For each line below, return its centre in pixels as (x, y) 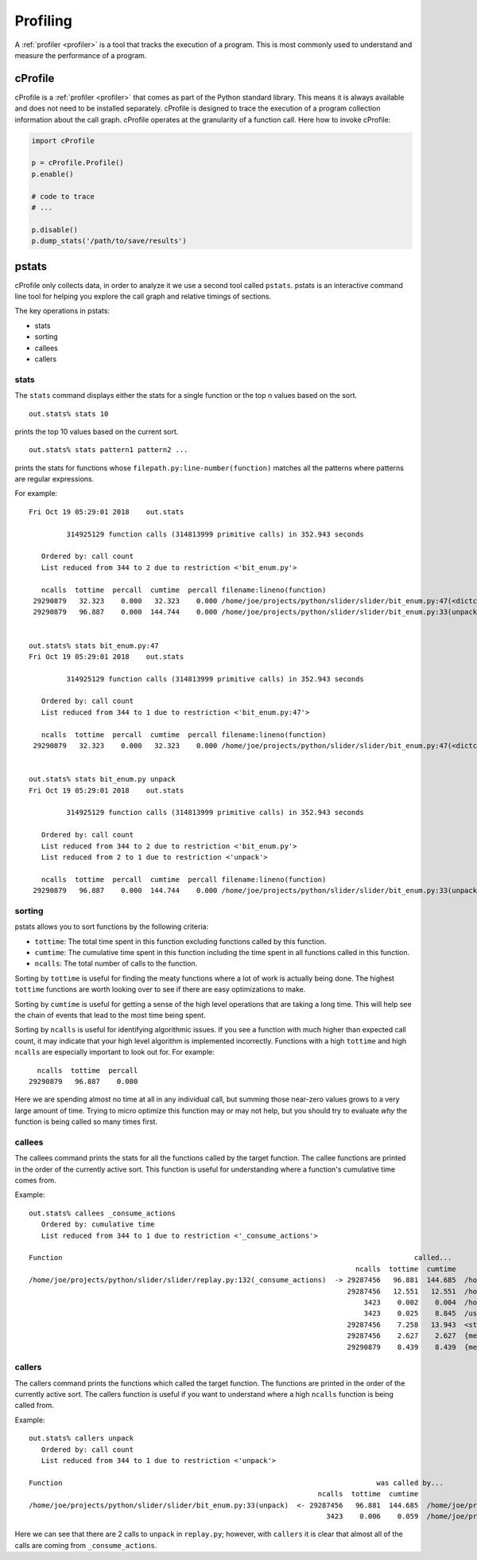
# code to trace (63, 196)
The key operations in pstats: (62, 311)
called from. (35, 1406)
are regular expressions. (54, 479)
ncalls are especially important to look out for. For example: (114, 1052)
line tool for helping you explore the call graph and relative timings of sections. (143, 296)
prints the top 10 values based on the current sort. (97, 431)
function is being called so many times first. (86, 1121)
